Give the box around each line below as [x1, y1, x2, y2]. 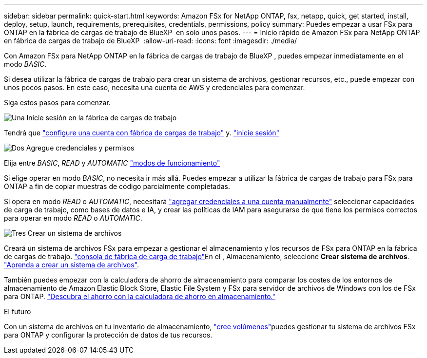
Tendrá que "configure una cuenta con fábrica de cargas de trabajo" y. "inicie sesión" [4, 129, 280, 137]
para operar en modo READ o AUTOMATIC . [4, 214, 142, 222]
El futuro [4, 307, 31, 316]
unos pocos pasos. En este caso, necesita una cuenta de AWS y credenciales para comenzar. [4, 83, 305, 92]
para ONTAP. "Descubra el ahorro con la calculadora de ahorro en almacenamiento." [4, 292, 276, 301]
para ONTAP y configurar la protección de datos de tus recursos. [4, 331, 213, 339]
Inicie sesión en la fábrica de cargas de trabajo [26, 113, 177, 122]
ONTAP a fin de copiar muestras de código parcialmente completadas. [4, 182, 231, 190]
